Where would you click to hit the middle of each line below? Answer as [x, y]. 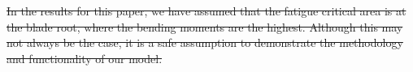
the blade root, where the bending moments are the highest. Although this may [205, 26]
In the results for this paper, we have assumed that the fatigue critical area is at [206, 11]
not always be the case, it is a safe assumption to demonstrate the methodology [205, 42]
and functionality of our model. [85, 58]
